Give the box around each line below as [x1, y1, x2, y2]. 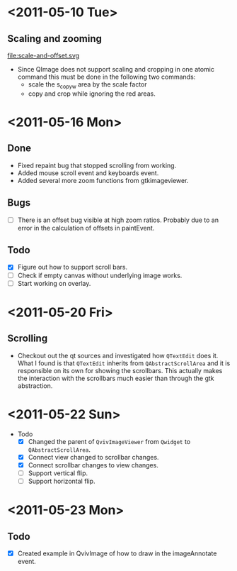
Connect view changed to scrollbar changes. [28, 453, 159, 461]
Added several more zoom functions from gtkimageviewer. [17, 176, 189, 184]
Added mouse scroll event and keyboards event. [17, 168, 159, 177]
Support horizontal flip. [28, 477, 96, 485]
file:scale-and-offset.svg [7, 51, 80, 60]
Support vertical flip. [28, 469, 88, 477]
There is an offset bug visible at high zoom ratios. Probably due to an [17, 216, 219, 224]
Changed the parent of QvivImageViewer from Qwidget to [28, 437, 191, 445]
